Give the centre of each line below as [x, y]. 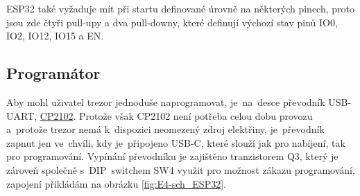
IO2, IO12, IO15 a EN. [55, 36]
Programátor [53, 73]
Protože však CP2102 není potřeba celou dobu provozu [196, 115]
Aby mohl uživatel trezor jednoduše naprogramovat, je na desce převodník [166, 101]
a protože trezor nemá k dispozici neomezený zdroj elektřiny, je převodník [165, 129]
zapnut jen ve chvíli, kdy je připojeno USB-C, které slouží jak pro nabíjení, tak [176, 142]
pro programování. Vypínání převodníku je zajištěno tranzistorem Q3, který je [172, 156]
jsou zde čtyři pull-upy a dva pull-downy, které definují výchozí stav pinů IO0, [172, 22]
